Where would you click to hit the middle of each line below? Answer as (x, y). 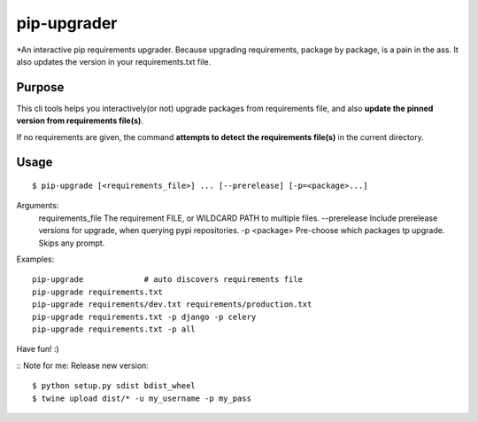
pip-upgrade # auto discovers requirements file (167, 280)
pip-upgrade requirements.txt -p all (114, 329)
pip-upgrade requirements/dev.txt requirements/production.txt (172, 305)
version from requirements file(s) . (80, 121)
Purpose (40, 87)
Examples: (35, 259)
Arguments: (38, 206)
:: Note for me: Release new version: (83, 365)
